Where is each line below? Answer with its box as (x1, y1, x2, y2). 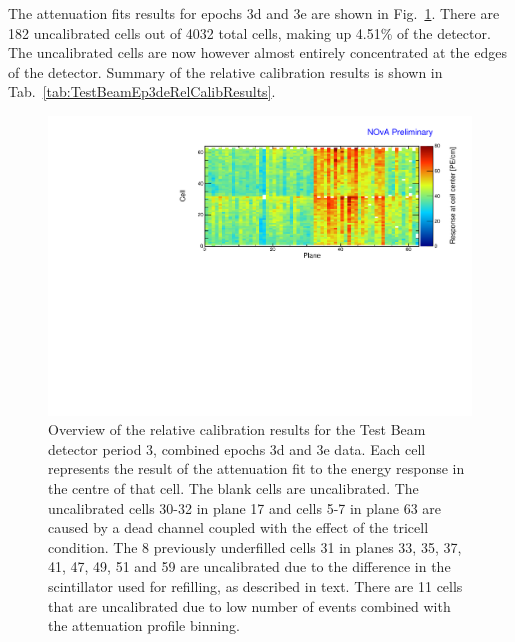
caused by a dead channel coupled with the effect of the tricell (48, 517, 429, 538)
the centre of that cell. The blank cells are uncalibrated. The (48, 478, 419, 498)
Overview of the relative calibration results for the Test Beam (48, 419, 426, 440)
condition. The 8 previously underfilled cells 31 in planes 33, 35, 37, (48, 536, 462, 557)
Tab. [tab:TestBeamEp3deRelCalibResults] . (8, 81, 276, 102)
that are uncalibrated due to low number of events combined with (48, 595, 451, 616)
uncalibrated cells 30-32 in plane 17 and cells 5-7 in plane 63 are (48, 497, 441, 518)
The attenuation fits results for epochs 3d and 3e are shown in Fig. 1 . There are (8, 3, 500, 23)
